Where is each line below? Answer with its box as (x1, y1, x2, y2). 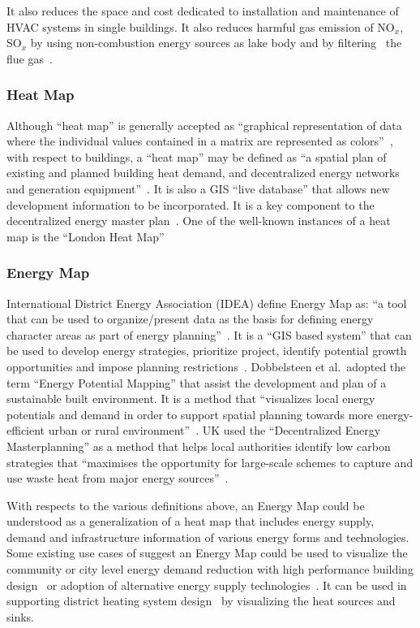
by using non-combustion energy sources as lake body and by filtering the (30, 34, 402, 51)
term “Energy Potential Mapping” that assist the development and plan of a (6, 374, 387, 391)
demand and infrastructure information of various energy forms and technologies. (6, 528, 409, 545)
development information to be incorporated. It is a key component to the (6, 196, 375, 213)
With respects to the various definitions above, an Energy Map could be (6, 496, 365, 513)
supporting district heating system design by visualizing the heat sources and (6, 592, 396, 609)
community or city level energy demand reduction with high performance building (6, 561, 414, 578)
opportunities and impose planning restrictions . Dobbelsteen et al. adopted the (6, 357, 406, 375)
